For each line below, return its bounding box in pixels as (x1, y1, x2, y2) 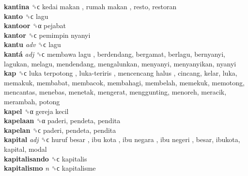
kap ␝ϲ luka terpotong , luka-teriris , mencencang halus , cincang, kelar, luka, (4, 68, 237, 78)
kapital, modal (4, 144, 47, 154)
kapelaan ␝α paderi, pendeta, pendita (4, 115, 121, 126)
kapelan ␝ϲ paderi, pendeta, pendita (4, 125, 116, 135)
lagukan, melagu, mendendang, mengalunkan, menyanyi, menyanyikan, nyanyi (4, 58, 236, 68)
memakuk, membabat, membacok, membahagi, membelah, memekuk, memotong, (4, 77, 245, 87)
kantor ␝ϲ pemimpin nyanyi (4, 30, 91, 40)
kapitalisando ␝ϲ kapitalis (4, 153, 87, 163)
